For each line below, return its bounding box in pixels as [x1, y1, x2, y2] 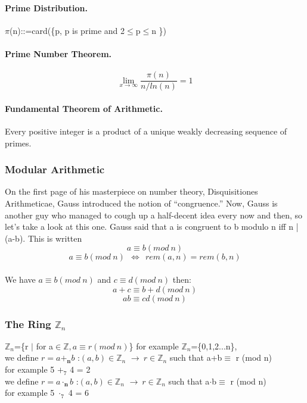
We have [5, 273, 36, 286]
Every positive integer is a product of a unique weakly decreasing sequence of [5, 125, 287, 138]
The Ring [5, 316, 51, 331]
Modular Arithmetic [5, 162, 105, 177]
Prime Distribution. [5, 1, 88, 14]
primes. [5, 136, 32, 149]
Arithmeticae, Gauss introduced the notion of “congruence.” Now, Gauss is [5, 197, 278, 210]
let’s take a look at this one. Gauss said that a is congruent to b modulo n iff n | [5, 220, 299, 233]
